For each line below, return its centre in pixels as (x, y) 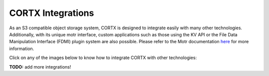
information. (22, 48)
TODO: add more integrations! (40, 67)
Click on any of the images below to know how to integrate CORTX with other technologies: (103, 58)
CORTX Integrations (52, 13)
